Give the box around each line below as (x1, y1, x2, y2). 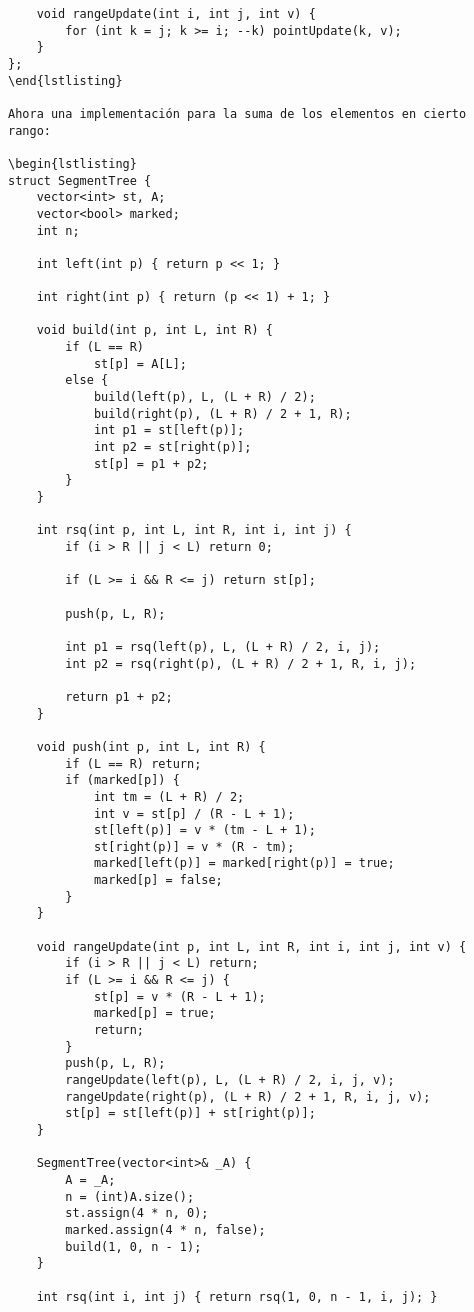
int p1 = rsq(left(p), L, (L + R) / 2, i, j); (65, 639, 381, 654)
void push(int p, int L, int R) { (36, 739, 266, 754)
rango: (8, 123, 51, 138)
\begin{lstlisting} (8, 156, 137, 171)
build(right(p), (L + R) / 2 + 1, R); (93, 406, 352, 421)
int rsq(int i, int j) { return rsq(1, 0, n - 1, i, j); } (36, 1289, 438, 1304)
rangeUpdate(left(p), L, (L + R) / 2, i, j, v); (65, 1073, 395, 1087)
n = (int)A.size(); (65, 1189, 195, 1204)
